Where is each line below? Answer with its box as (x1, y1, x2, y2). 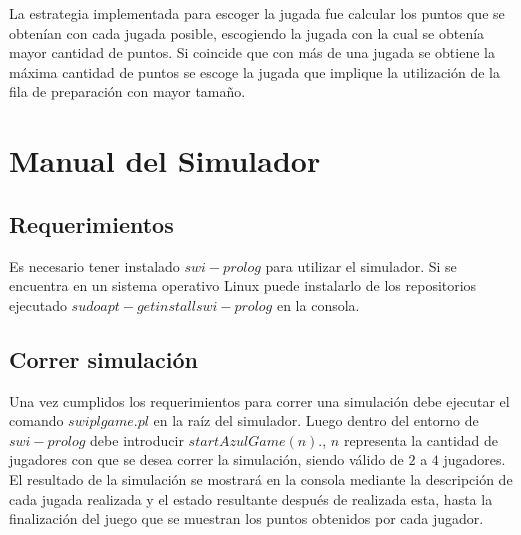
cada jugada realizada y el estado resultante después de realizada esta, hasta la (9, 488, 493, 509)
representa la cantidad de (343, 429, 499, 450)
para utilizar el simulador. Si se (265, 255, 457, 276)
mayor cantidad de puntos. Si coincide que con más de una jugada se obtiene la (9, 42, 495, 63)
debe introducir (90, 429, 184, 450)
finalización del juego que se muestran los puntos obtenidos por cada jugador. (9, 508, 484, 529)
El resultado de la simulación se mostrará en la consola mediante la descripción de (9, 468, 513, 489)
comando (9, 410, 64, 431)
